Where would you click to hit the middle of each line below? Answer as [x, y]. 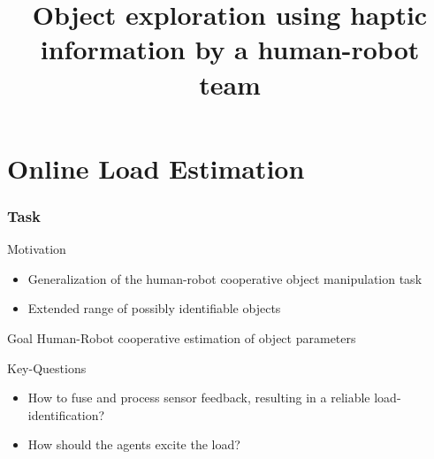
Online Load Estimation [156, 168]
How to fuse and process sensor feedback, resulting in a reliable [199, 398]
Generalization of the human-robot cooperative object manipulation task [225, 278]
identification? [66, 414]
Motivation [37, 249]
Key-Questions [47, 367]
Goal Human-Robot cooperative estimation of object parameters [182, 337]
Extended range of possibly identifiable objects [154, 308]
